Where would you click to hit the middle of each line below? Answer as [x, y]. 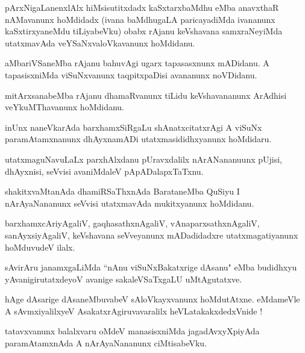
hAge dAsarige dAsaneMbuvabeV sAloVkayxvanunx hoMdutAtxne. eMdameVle [152, 299]
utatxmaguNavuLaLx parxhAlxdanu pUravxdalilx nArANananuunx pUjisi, [143, 159]
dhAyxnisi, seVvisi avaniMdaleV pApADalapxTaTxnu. [104, 171]
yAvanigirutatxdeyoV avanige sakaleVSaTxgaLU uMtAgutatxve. [124, 279]
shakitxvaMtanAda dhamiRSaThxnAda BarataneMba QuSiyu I [122, 191]
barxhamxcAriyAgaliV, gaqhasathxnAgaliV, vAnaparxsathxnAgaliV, [132, 223]
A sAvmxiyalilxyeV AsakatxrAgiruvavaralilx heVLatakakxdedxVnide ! [134, 311]
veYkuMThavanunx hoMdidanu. [65, 107]
